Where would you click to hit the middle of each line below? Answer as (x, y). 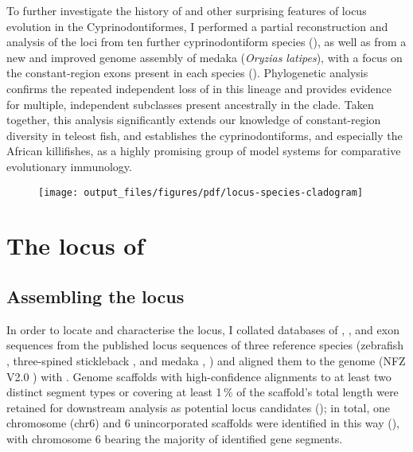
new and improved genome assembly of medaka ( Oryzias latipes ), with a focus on (205, 57)
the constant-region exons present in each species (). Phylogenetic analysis (187, 73)
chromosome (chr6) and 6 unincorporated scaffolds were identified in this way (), (203, 423)
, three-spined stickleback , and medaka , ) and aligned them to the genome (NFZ (206, 360)
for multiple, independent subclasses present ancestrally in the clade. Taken (190, 104)
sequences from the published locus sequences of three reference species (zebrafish (205, 345)
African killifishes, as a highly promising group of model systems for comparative (204, 151)
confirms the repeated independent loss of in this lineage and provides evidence (199, 88)
